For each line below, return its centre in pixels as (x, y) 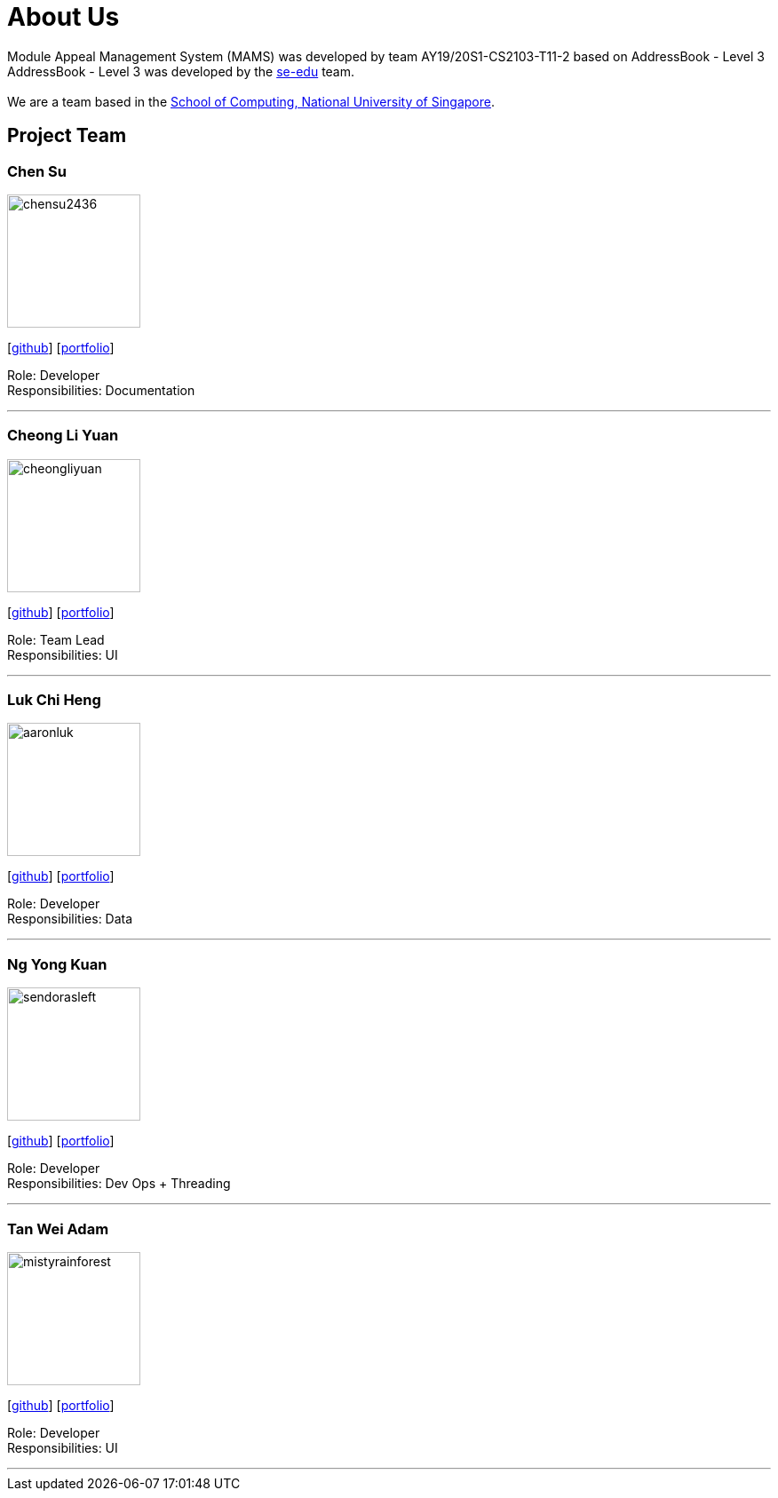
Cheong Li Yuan (63, 436)
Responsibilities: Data (70, 919)
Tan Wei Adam (58, 1229)
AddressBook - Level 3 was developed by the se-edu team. (181, 71)
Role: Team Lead (56, 639)
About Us (64, 17)
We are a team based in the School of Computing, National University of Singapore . (251, 101)
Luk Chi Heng (54, 700)
